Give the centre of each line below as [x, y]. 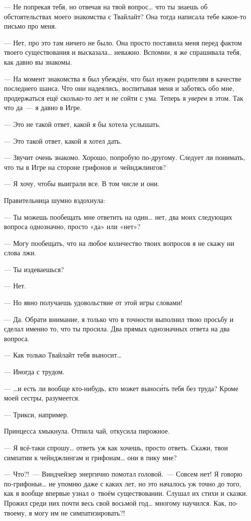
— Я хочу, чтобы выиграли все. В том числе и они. [82, 183]
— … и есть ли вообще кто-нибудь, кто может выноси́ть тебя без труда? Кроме [121, 388]
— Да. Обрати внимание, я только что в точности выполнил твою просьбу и [119, 319]
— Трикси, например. [36, 414]
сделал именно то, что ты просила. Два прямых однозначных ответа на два [117, 329]
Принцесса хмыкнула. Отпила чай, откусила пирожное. [87, 431]
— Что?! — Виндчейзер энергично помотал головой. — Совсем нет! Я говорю [123, 474]
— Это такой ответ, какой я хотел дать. [63, 140]
